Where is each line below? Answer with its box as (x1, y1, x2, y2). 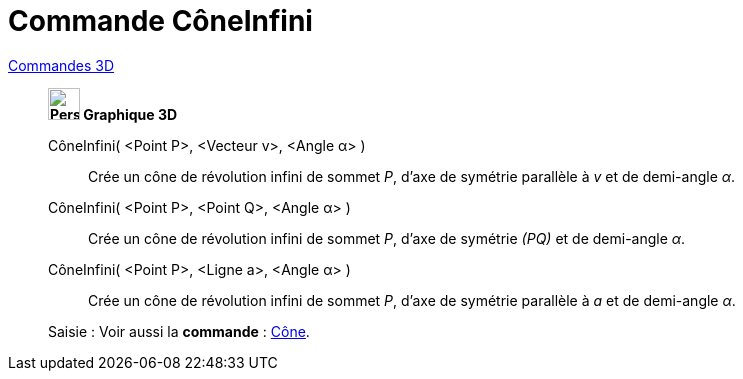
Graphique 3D (83, 105, 178, 123)
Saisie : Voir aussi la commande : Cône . (48, 322, 310, 340)
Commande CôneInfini (8, 4, 313, 38)
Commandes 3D (8, 56, 115, 74)
